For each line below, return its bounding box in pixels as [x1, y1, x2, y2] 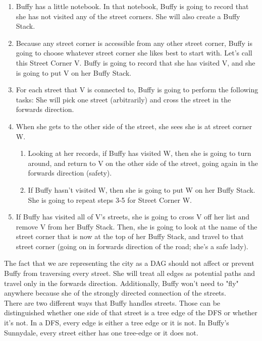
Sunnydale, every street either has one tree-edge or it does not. [4, 327, 198, 337]
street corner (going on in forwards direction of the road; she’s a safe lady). [16, 241, 248, 251]
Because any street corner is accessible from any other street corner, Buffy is [16, 37, 252, 48]
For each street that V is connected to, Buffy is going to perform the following [16, 84, 258, 95]
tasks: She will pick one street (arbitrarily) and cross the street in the [16, 94, 231, 104]
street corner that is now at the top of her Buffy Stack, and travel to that [16, 231, 244, 242]
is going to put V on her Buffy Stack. [16, 67, 131, 78]
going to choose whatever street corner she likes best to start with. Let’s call [16, 47, 252, 58]
